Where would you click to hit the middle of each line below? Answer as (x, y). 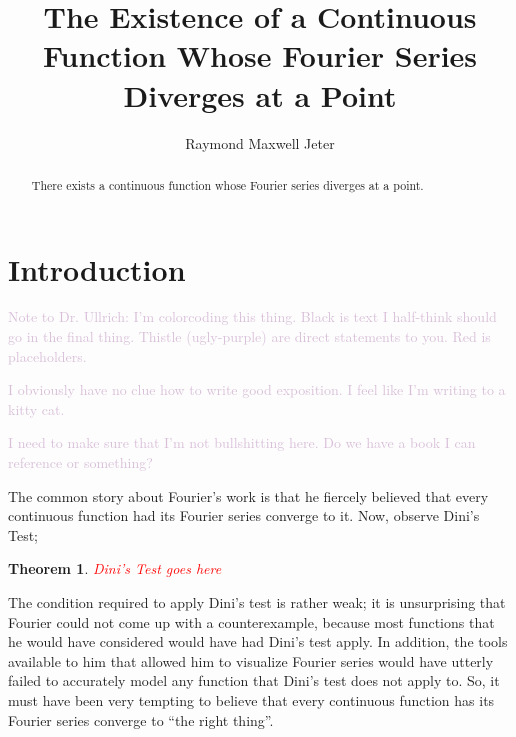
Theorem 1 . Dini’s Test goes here (115, 568)
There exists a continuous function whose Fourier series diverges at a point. (227, 184)
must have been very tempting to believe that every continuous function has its (251, 699)
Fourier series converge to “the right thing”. (141, 719)
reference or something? (80, 462)
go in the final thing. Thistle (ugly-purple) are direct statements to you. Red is (249, 336)
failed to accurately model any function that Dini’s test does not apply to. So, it (254, 680)
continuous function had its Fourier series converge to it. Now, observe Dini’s (244, 515)
